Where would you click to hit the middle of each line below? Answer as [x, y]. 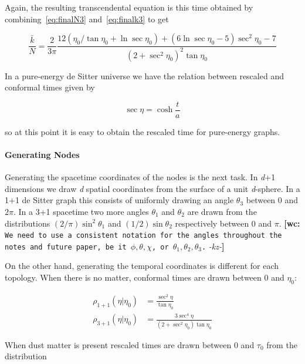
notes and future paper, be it [66, 247]
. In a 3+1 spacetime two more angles [81, 211]
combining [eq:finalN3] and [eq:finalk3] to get [87, 18]
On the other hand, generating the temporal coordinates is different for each [142, 266]
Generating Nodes [42, 154]
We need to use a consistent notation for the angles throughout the [143, 236]
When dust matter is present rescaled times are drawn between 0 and [130, 344]
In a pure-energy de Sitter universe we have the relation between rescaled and [144, 75]
